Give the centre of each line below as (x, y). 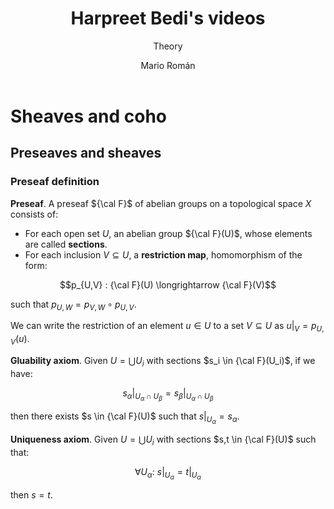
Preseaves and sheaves (86, 153)
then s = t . (31, 494)
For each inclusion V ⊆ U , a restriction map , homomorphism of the (163, 254)
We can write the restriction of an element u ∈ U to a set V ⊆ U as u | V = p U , (167, 327)
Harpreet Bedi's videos (168, 18)
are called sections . (66, 244)
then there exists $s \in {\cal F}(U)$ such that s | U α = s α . (125, 418)
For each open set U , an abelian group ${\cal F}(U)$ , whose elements (168, 233)
